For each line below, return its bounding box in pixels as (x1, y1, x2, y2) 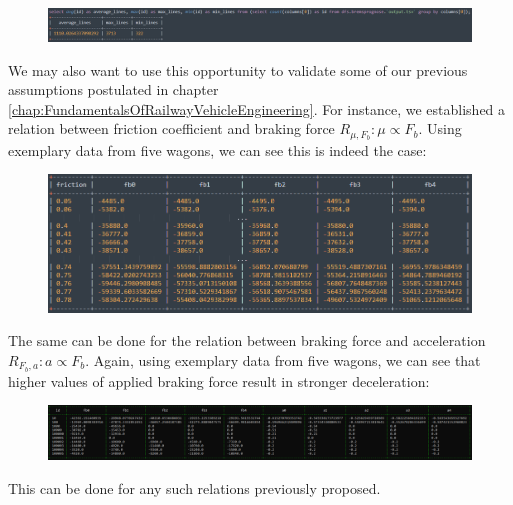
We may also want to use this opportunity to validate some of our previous (8, 59, 468, 80)
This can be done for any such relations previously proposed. (8, 477, 381, 498)
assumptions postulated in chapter (8, 79, 219, 100)
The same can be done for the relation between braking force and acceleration (8, 330, 486, 351)
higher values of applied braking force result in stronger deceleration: (8, 370, 430, 391)
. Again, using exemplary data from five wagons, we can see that (85, 350, 481, 370)
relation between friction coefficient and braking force (8, 118, 335, 139)
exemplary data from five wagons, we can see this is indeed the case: (8, 139, 427, 160)
